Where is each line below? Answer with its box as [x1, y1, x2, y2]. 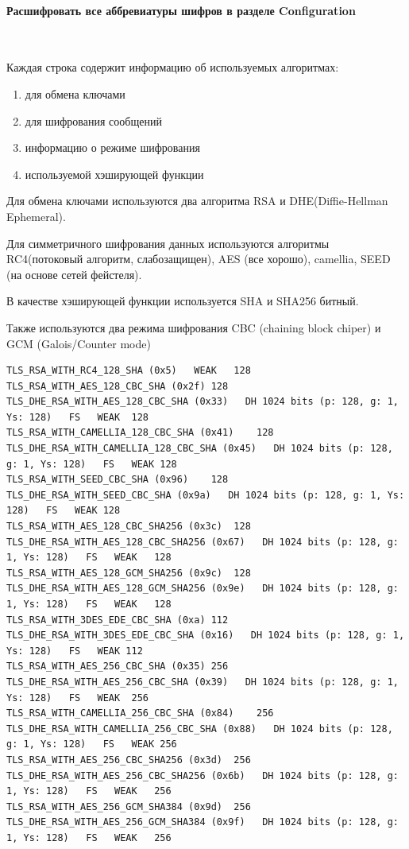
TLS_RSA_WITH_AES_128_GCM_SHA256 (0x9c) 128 [6, 567, 251, 579]
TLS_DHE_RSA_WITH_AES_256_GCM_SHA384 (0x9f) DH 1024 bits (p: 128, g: [6, 816, 399, 828]
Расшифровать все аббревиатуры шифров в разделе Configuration [6, 2, 356, 18]
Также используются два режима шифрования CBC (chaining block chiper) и [6, 319, 381, 335]
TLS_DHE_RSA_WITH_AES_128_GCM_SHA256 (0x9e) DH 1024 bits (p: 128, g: [6, 583, 399, 595]
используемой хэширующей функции [25, 165, 204, 182]
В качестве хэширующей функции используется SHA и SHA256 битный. [6, 293, 359, 309]
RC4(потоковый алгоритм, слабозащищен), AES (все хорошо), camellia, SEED [6, 250, 391, 267]
